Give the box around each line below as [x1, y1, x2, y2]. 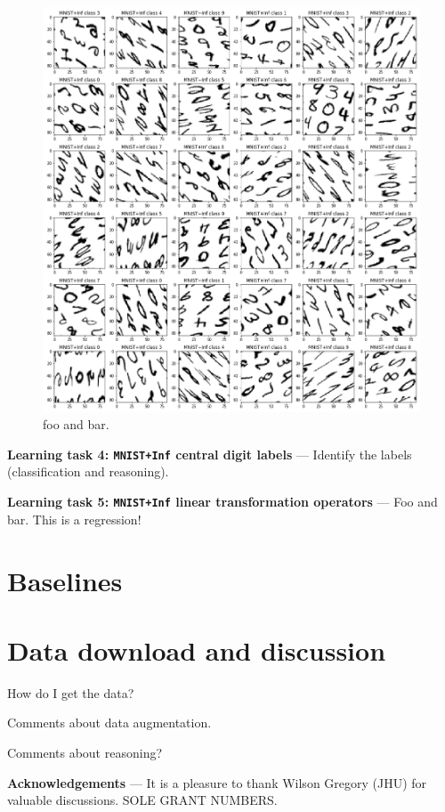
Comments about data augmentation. [7, 713, 212, 732]
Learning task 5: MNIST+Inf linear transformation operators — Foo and [7, 492, 438, 511]
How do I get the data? [7, 683, 134, 702]
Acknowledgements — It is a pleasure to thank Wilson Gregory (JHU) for [7, 773, 427, 792]
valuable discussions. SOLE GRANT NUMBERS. [7, 791, 278, 809]
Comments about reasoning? [7, 743, 163, 761]
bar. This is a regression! [7, 509, 142, 528]
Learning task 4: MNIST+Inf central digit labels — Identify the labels [7, 444, 412, 463]
